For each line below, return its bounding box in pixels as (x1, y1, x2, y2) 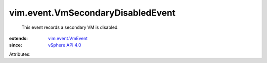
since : (9, 42, 22, 48)
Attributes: (9, 51, 31, 57)
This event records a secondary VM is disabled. (21, 24, 119, 30)
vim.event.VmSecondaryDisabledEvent (9, 7, 176, 18)
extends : (9, 35, 28, 41)
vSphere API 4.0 (48, 42, 82, 48)
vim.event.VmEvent (48, 35, 88, 41)
